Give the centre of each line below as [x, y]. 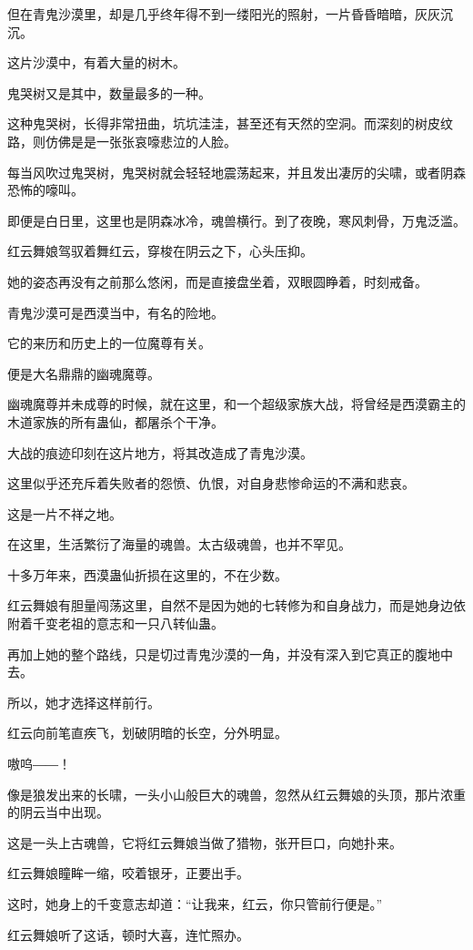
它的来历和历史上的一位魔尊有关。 [109, 343]
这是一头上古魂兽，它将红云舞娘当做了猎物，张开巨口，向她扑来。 [205, 842]
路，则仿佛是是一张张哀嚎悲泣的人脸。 [122, 141]
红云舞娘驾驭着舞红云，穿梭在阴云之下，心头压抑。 [160, 251]
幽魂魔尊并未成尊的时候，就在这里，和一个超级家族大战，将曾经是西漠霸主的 [236, 404]
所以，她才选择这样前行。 [84, 702]
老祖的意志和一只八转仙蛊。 [141, 623]
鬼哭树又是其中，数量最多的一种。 [109, 92]
